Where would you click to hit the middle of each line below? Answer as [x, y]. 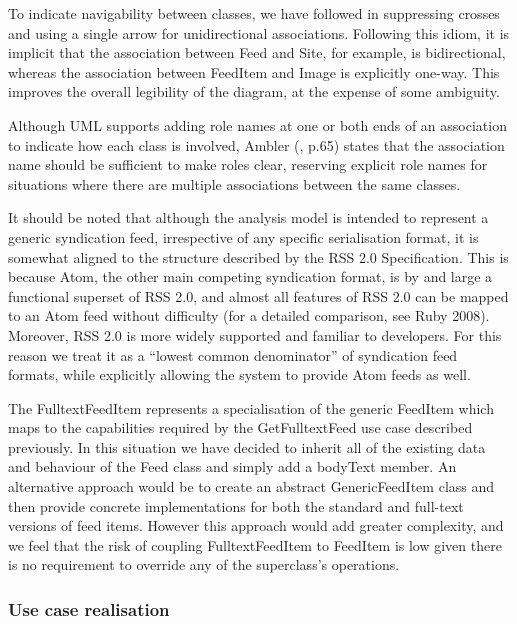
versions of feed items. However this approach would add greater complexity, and [256, 525]
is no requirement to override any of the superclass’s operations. [204, 564]
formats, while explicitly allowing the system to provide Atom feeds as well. [239, 374]
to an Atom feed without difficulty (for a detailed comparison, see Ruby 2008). [249, 315]
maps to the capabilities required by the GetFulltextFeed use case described [240, 427]
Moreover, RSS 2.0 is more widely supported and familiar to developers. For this [255, 334]
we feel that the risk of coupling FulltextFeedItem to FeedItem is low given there [255, 544]
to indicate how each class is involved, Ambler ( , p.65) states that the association [256, 144]
